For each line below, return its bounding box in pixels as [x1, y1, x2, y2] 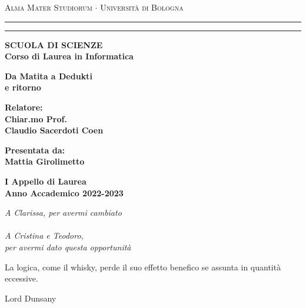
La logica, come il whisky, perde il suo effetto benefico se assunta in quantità [5, 260, 281, 273]
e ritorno [5, 81, 41, 93]
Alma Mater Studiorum [5, 1, 92, 13]
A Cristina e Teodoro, [5, 229, 84, 242]
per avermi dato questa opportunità [5, 240, 131, 253]
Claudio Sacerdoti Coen [5, 124, 104, 136]
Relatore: [5, 101, 43, 113]
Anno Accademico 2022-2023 [5, 186, 124, 199]
